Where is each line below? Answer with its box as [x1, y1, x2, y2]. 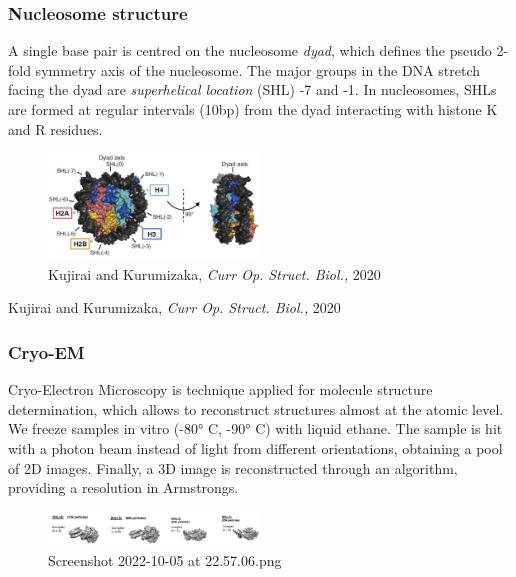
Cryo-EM [8, 339, 85, 364]
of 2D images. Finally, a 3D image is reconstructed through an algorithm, [8, 457, 458, 478]
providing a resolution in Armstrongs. [8, 477, 239, 498]
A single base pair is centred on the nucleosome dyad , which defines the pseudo [8, 40, 492, 61]
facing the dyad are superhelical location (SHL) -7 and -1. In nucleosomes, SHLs [8, 79, 497, 100]
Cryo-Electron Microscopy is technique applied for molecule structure [8, 379, 433, 400]
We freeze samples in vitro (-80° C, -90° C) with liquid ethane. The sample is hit [8, 418, 503, 439]
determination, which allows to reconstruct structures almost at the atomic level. [8, 398, 504, 419]
